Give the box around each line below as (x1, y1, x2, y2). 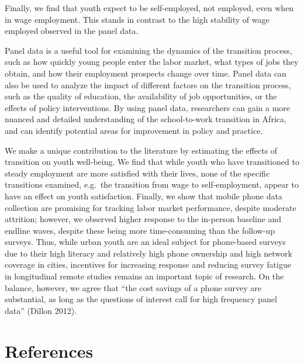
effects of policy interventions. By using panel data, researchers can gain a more (5, 101, 291, 113)
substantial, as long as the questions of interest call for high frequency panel (5, 293, 277, 305)
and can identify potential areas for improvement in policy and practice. (5, 124, 263, 136)
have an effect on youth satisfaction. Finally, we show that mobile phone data (5, 189, 282, 202)
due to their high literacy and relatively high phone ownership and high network (5, 247, 292, 259)
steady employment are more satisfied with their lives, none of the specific (5, 167, 270, 179)
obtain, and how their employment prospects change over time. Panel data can (5, 67, 286, 79)
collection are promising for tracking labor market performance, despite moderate (5, 201, 296, 213)
